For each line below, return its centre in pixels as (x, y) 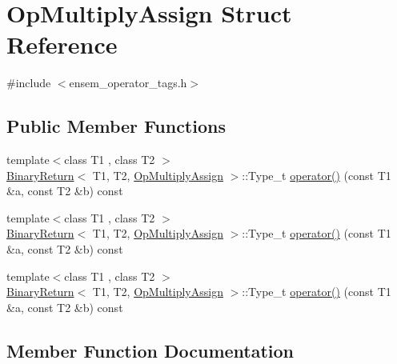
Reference (62, 44)
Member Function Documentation (150, 350)
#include (29, 83)
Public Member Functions (116, 126)
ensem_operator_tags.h (128, 83)
